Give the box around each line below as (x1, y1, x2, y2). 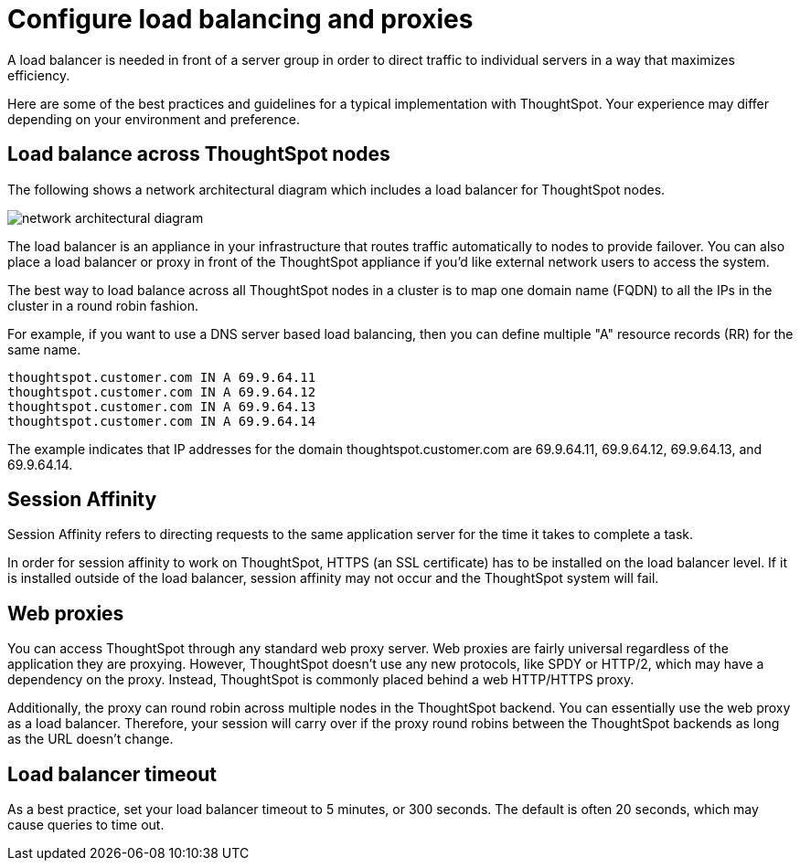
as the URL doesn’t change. (7, 731, 174, 747)
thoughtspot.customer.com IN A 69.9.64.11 (7, 369, 316, 385)
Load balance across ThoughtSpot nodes (7, 143, 390, 166)
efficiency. (7, 67, 70, 83)
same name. (7, 341, 81, 357)
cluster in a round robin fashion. (7, 297, 198, 313)
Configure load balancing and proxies (7, 4, 474, 35)
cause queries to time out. (7, 817, 165, 833)
